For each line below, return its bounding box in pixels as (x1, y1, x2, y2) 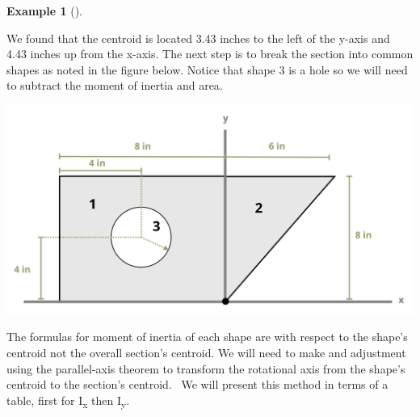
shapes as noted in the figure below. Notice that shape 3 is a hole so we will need (6, 61, 408, 78)
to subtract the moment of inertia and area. (6, 77, 223, 94)
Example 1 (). (6, 2, 82, 19)
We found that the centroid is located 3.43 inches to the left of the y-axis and (6, 29, 390, 46)
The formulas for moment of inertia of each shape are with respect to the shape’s (6, 328, 408, 345)
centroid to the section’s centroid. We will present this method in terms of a (6, 376, 388, 393)
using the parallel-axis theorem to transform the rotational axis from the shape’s (6, 360, 405, 377)
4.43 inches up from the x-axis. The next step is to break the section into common (6, 45, 414, 62)
